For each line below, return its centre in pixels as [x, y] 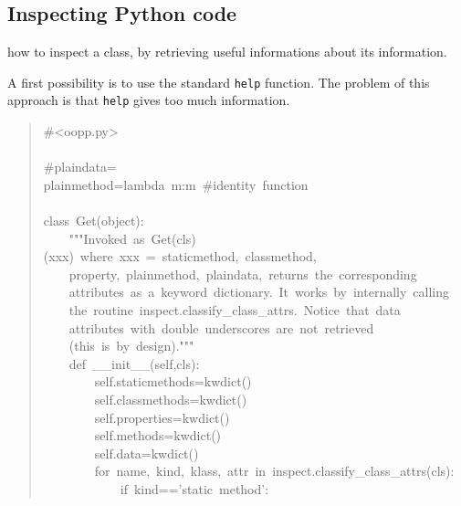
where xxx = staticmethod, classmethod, [198, 256]
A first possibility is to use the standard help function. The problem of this [219, 82]
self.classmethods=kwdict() [171, 400]
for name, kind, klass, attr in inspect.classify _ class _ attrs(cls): [274, 471]
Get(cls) [173, 238]
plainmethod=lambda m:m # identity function [176, 184]
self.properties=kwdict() [162, 417]
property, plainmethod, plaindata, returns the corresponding [243, 274]
